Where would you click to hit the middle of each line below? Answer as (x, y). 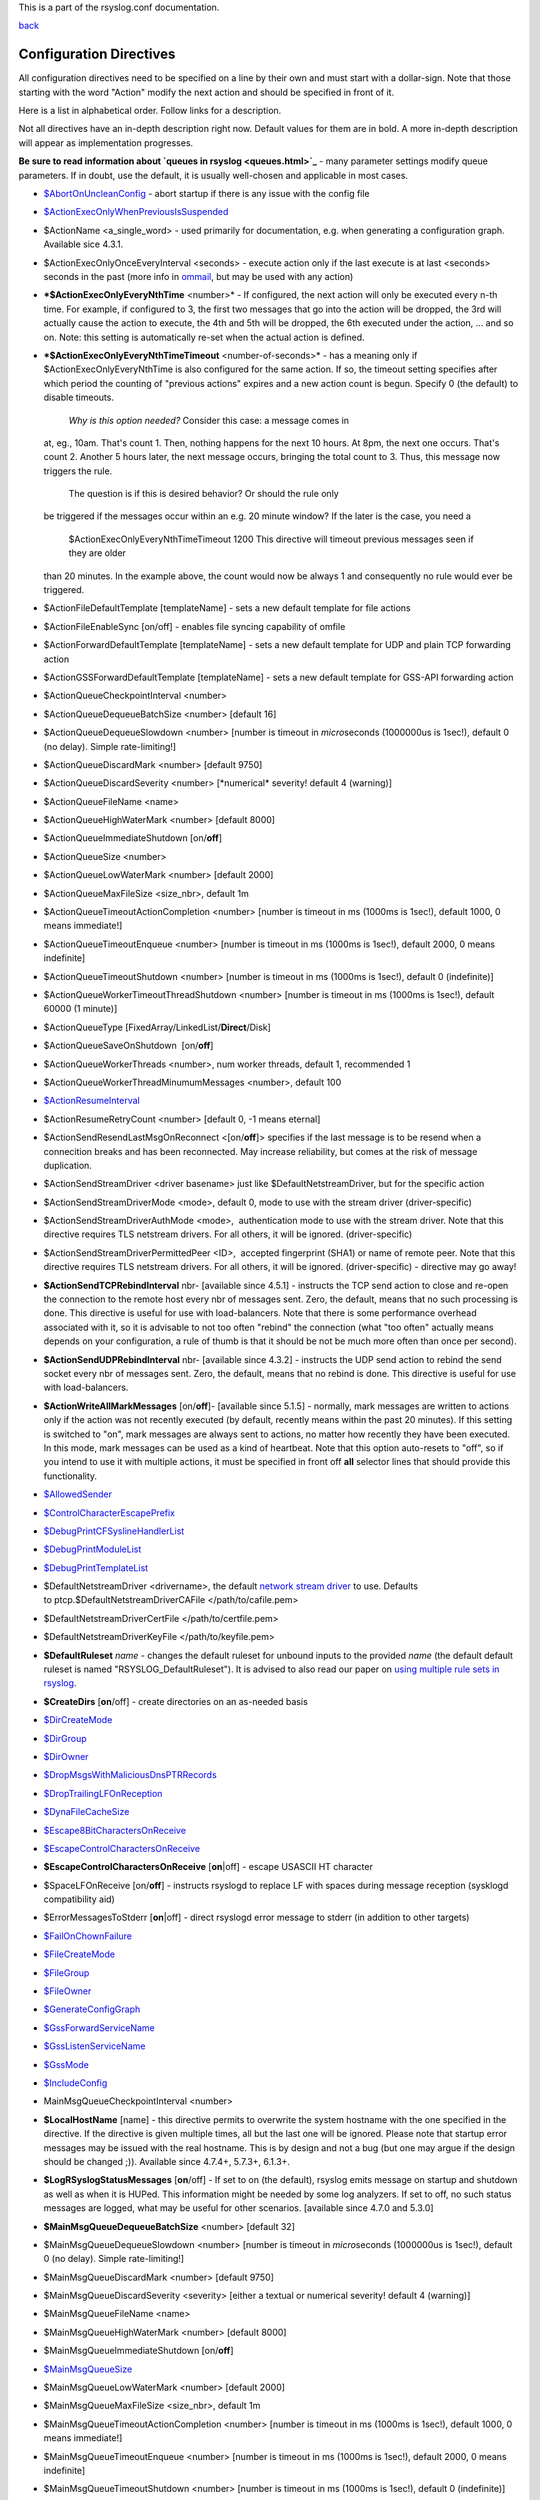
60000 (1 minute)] (80, 1009)
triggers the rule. (78, 471)
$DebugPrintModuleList (92, 1549)
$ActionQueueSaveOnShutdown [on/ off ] (128, 1046)
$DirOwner (66, 1756)
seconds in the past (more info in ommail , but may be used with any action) (198, 276)
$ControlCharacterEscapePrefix (109, 1512)
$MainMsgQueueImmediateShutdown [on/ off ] (138, 2351)
